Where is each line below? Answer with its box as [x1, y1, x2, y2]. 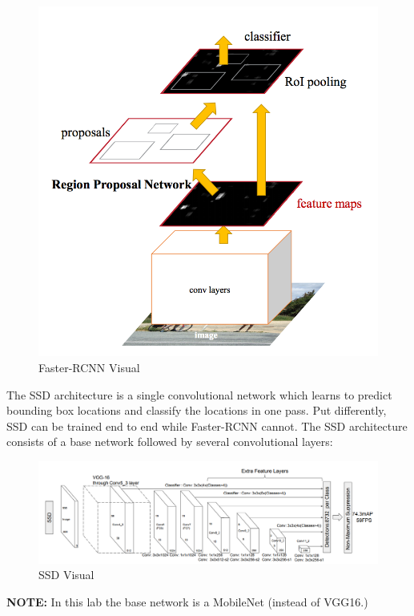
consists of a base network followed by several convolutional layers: [6, 433, 333, 450]
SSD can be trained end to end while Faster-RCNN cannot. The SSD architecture [6, 417, 408, 434]
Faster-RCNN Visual [38, 359, 140, 375]
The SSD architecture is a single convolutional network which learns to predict [6, 386, 392, 403]
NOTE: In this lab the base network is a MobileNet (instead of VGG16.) [6, 594, 368, 610]
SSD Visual [38, 566, 94, 583]
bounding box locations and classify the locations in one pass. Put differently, [6, 402, 387, 419]
